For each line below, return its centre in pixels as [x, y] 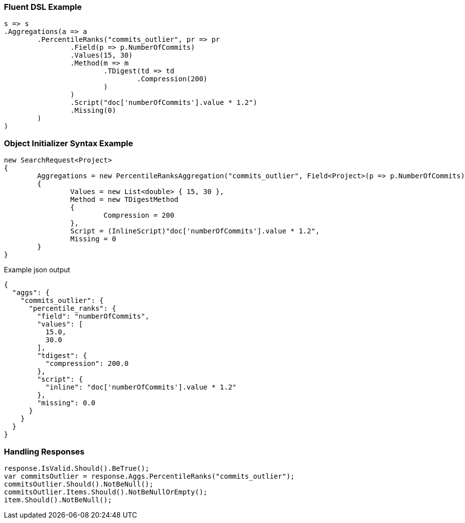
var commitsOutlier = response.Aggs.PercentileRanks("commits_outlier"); [149, 476]
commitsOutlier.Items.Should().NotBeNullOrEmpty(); [106, 492]
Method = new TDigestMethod [124, 200]
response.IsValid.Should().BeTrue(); [77, 468]
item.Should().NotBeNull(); [58, 500]
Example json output [37, 270]
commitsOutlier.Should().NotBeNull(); [79, 484]
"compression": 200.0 [87, 364]
